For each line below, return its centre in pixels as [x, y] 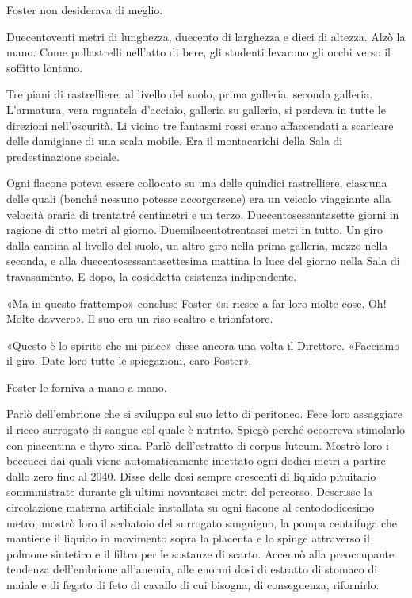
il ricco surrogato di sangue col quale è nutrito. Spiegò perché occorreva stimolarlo [206, 429]
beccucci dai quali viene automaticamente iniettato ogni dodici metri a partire [196, 460]
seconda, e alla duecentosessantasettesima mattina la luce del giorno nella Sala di [203, 261]
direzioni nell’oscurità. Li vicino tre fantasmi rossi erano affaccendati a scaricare [200, 125]
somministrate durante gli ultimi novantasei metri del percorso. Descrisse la [190, 491]
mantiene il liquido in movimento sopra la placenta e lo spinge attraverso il [188, 538]
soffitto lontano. [45, 67]
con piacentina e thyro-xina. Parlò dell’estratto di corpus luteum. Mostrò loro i [198, 445]
